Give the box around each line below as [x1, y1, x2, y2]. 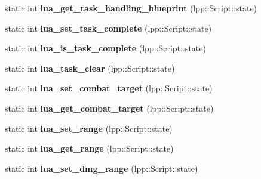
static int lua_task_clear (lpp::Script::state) [5, 61, 175, 74]
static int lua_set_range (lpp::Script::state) [5, 122, 173, 134]
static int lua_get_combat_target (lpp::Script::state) [5, 101, 214, 114]
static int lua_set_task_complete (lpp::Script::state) [5, 21, 212, 34]
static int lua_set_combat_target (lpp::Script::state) [5, 82, 213, 94]
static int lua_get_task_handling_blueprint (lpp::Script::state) [5, 2, 257, 14]
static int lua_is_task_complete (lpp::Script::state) [5, 42, 206, 54]
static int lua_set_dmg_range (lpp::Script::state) [5, 162, 198, 174]
